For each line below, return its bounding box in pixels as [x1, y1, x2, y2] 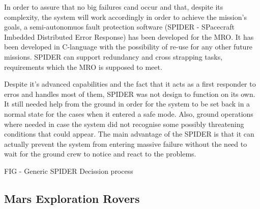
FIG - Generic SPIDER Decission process [4, 165, 133, 176]
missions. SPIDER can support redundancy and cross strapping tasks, [4, 51, 223, 62]
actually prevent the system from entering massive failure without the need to [4, 138, 247, 149]
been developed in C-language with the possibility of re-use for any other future [4, 41, 253, 52]
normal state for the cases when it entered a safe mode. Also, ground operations [4, 108, 253, 119]
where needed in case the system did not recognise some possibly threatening [4, 118, 244, 129]
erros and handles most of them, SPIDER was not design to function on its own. [4, 88, 255, 99]
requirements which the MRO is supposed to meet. [4, 61, 162, 72]
